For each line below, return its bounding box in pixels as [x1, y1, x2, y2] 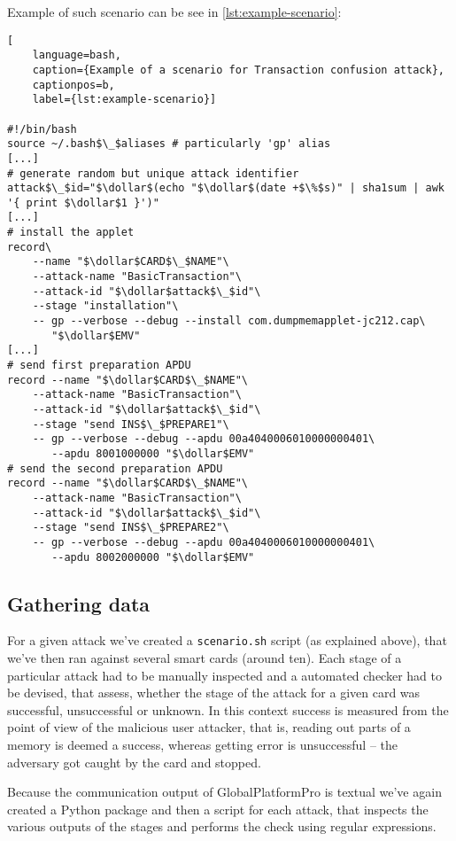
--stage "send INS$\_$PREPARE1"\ [32, 417, 229, 431]
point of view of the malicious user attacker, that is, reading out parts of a [7, 718, 411, 736]
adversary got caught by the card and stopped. [7, 752, 261, 771]
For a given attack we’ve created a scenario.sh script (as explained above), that [7, 631, 447, 650]
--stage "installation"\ [32, 300, 179, 313]
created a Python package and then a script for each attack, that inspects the [7, 799, 429, 818]
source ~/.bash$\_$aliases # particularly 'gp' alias [7, 137, 331, 151]
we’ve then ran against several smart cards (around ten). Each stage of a [7, 649, 402, 667]
